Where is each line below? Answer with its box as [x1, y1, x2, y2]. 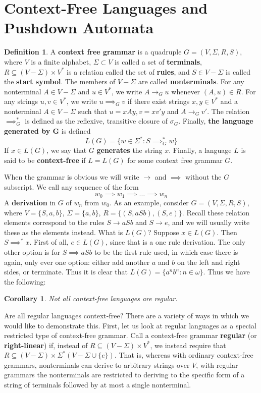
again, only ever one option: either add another [4, 256, 150, 267]
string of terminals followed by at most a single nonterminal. [4, 379, 191, 390]
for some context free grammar [127, 154, 223, 165]
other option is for [4, 246, 61, 257]
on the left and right [177, 256, 240, 267]
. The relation [207, 105, 250, 116]
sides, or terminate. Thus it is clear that [4, 266, 128, 277]
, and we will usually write [168, 217, 250, 228]
